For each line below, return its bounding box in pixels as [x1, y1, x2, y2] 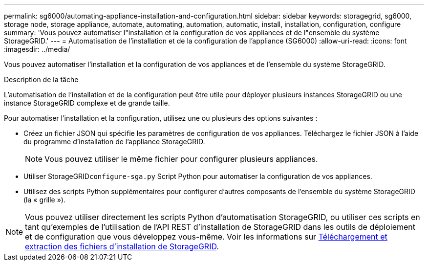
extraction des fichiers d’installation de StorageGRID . [25, 242, 219, 251]
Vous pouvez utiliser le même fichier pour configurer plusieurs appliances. [44, 154, 318, 164]
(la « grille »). [23, 196, 65, 204]
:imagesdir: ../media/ [4, 45, 70, 53]
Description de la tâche [4, 75, 79, 84]
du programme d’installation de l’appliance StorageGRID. [23, 137, 205, 146]
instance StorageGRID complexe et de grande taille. [4, 99, 170, 107]
